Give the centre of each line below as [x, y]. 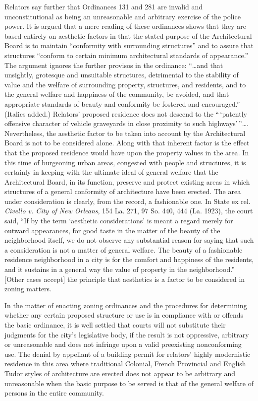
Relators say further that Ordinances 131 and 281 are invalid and [104, 6]
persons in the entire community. [54, 393]
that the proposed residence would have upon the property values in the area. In [127, 152]
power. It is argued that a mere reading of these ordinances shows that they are [125, 26]
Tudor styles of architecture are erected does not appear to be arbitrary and [120, 373]
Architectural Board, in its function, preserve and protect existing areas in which [127, 181]
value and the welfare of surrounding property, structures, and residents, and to [125, 84]
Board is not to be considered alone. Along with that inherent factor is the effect [127, 143]
